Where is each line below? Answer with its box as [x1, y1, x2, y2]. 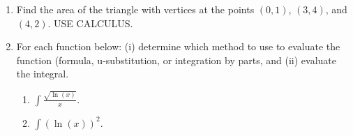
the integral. [16, 66, 69, 81]
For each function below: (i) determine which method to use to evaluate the [16, 39, 340, 54]
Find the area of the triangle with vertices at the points [16, 2, 255, 16]
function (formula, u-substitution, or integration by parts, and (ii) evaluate [16, 52, 336, 67]
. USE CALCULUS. [47, 15, 133, 30]
